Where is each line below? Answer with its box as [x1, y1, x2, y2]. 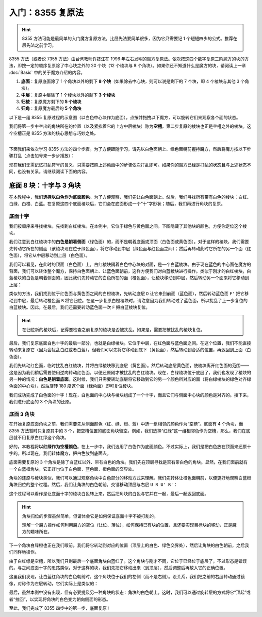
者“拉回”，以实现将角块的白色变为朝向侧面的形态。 [9, 596, 111, 602]
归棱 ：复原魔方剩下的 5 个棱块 [21, 99, 82, 104]
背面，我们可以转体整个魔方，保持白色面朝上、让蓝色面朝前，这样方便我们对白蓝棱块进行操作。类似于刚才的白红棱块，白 [9, 268, 251, 274]
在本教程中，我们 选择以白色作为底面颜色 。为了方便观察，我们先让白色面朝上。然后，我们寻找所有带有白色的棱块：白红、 [9, 194, 251, 200]
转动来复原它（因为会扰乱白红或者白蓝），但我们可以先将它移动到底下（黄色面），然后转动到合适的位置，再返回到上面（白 [9, 347, 251, 353]
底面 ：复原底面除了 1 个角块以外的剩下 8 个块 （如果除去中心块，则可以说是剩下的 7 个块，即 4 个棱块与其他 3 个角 [21, 78, 249, 84]
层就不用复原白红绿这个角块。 [9, 435, 69, 441]
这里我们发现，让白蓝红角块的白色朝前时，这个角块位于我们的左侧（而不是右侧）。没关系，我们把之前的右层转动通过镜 [9, 574, 245, 580]
